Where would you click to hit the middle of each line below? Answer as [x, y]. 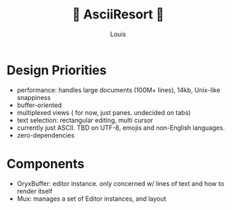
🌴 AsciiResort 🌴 [118, 15]
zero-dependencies [46, 135]
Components [46, 164]
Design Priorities [57, 70]
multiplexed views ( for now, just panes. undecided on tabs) [104, 112]
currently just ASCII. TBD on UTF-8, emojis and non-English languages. [121, 128]
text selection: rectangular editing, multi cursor [85, 120]
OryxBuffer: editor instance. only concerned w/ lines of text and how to [120, 183]
